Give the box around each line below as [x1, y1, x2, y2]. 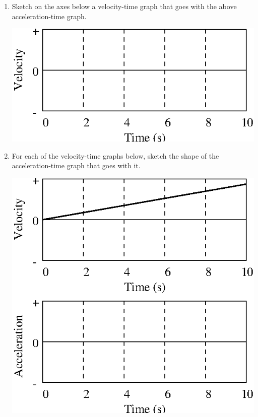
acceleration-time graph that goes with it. [12, 160, 141, 171]
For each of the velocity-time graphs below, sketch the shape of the [12, 150, 219, 161]
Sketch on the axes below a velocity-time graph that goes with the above [12, 1, 237, 11]
